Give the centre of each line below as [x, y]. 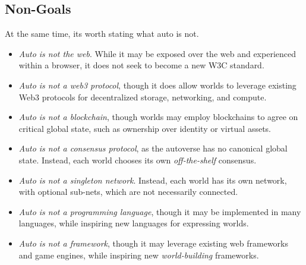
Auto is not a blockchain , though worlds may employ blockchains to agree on [158, 117]
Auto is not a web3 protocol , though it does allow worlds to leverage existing [157, 85]
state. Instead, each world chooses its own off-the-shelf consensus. [138, 160]
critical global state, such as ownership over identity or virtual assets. [145, 128]
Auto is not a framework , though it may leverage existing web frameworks [154, 243]
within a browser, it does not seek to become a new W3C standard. [141, 65]
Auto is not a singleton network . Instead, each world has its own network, [153, 180]
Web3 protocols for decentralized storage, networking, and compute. [143, 97]
